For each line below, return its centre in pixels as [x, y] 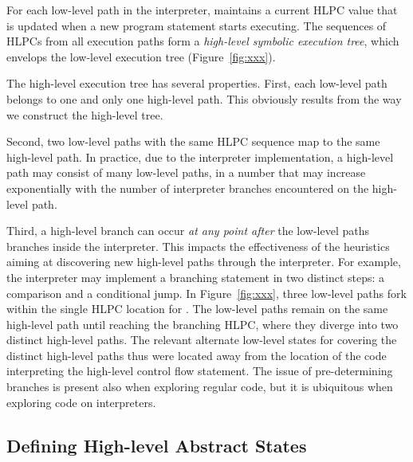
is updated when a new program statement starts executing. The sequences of [197, 25]
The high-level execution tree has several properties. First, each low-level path [197, 83]
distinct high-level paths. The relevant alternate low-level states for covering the [202, 340]
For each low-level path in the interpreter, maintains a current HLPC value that [202, 10]
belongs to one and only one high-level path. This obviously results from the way [204, 98]
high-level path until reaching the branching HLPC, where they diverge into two [203, 324]
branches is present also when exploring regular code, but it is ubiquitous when [200, 387]
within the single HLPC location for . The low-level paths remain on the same [197, 309]
